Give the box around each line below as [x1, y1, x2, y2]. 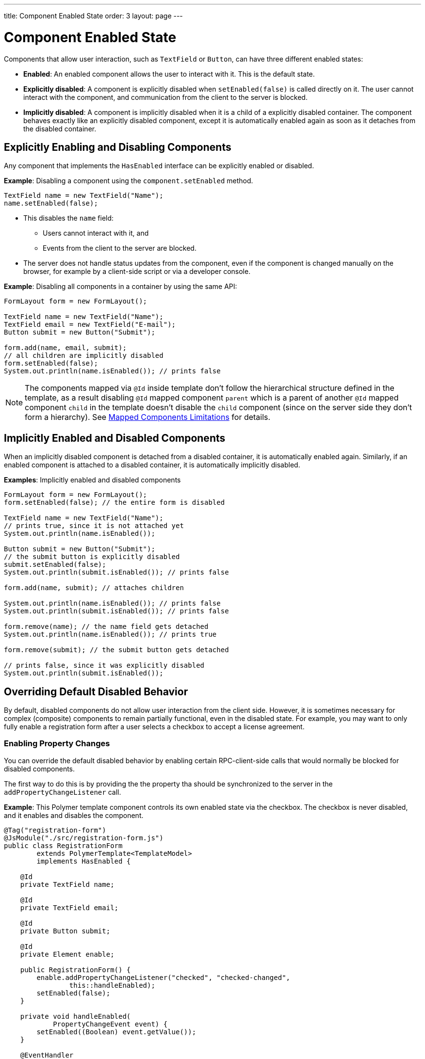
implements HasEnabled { [36, 857, 131, 865]
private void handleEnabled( [20, 1012, 131, 1020]
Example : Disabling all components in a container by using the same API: [4, 282, 237, 291]
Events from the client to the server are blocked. [43, 244, 196, 253]
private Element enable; [20, 950, 114, 958]
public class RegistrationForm [4, 841, 123, 850]
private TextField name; [20, 880, 114, 888]
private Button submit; [20, 927, 111, 935]
